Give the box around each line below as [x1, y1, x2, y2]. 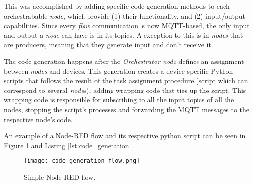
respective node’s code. [4, 114, 73, 124]
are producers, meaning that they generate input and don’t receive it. [4, 39, 213, 50]
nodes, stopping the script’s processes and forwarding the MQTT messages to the [4, 104, 250, 114]
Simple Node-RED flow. [24, 171, 96, 182]
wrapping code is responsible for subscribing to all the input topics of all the [4, 94, 234, 105]
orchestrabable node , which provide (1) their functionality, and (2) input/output [4, 10, 246, 21]
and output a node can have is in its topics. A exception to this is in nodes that [4, 30, 243, 40]
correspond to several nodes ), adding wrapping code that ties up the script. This [4, 85, 246, 95]
